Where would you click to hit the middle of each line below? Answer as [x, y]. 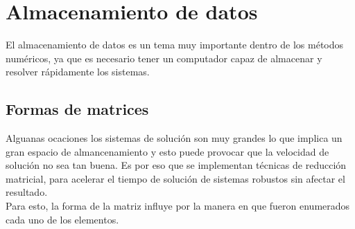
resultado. [27, 192]
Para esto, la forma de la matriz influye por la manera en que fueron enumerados [178, 206]
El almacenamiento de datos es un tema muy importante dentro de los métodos [175, 45]
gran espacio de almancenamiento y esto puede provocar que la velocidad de [167, 151]
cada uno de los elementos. [62, 219]
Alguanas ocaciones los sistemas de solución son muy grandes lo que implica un [174, 138]
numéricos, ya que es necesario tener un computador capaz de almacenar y [164, 58]
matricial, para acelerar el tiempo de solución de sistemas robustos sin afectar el [175, 178]
